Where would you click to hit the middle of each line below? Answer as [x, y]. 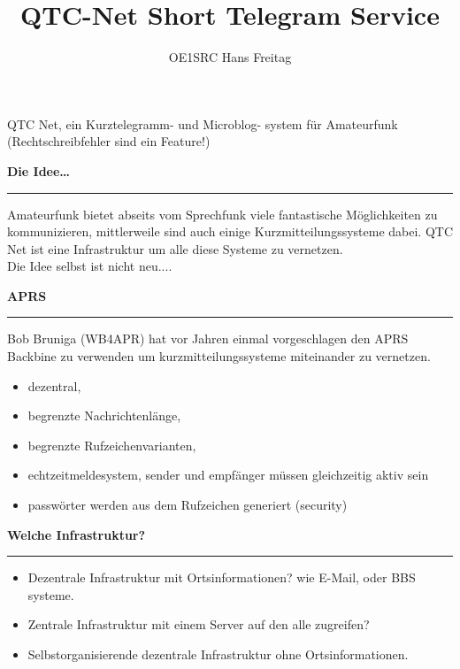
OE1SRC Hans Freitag [230, 57]
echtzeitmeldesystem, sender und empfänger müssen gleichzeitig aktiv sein [228, 475]
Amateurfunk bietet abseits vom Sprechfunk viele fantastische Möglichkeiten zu [222, 214]
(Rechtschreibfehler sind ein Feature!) [109, 141]
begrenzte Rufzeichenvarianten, [112, 445]
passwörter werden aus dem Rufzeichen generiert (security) [188, 505]
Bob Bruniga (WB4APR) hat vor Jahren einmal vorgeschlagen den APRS [208, 338]
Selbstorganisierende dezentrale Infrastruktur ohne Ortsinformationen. [218, 654]
